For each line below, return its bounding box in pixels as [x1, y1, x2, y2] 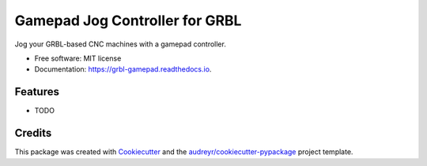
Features [14, 85, 59, 98]
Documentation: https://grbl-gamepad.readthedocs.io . [34, 65, 212, 74]
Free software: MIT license [34, 53, 122, 63]
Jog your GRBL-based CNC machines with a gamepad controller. [14, 39, 227, 49]
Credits [14, 127, 52, 140]
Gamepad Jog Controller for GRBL [14, 12, 242, 29]
